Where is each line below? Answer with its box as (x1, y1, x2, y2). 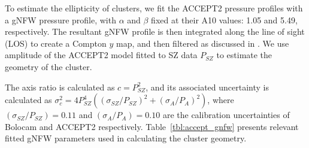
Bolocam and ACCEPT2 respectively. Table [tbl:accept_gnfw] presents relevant (5, 120, 299, 132)
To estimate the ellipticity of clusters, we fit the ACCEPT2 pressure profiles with (5, 2, 303, 14)
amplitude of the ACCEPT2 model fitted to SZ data (5, 49, 198, 61)
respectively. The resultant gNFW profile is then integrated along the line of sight (5, 25, 305, 38)
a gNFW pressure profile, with (5, 13, 116, 26)
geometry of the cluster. (5, 60, 92, 73)
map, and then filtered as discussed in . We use (116, 37, 289, 49)
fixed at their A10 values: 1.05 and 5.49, (151, 13, 298, 26)
